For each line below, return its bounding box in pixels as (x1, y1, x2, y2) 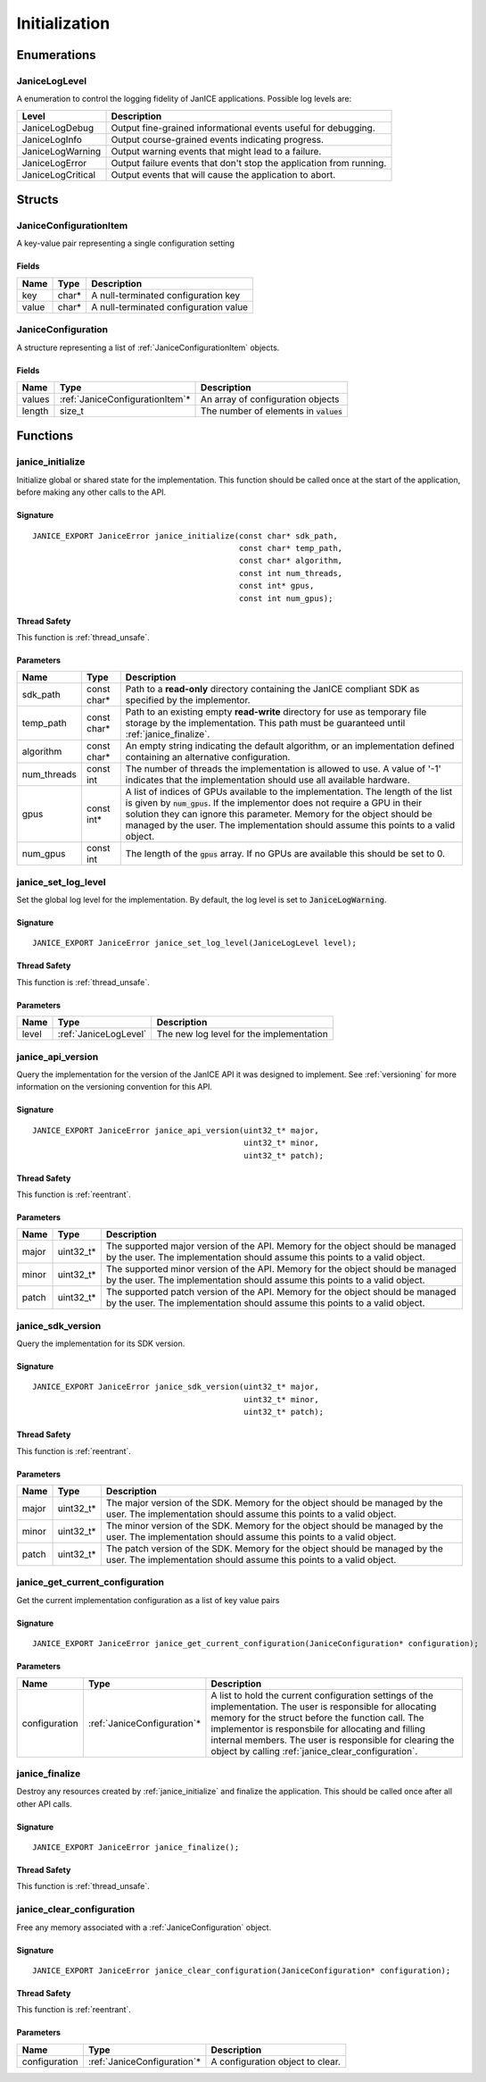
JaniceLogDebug (21, 121, 95, 134)
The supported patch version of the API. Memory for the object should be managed (105, 1286, 457, 1299)
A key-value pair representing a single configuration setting (16, 238, 235, 249)
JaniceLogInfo (21, 133, 82, 146)
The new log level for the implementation (156, 1028, 329, 1041)
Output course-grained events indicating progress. (111, 133, 325, 146)
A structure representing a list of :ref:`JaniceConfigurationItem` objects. (16, 342, 280, 353)
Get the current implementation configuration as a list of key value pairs (16, 1594, 280, 1605)
